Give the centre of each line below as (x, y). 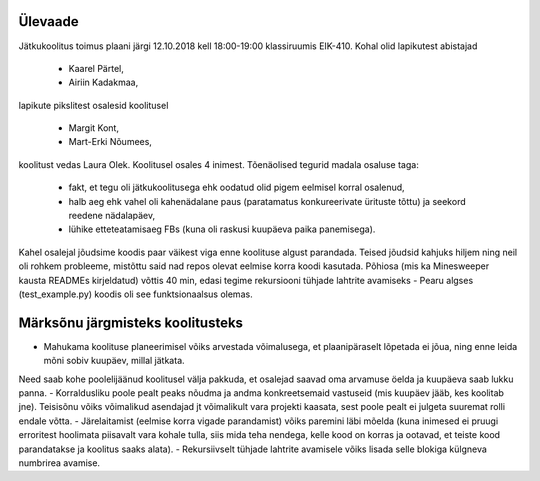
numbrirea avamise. (59, 463)
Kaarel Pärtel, (96, 68)
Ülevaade (48, 21)
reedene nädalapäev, (112, 216)
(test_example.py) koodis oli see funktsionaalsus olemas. (136, 294)
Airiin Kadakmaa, (103, 82)
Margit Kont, (94, 128)
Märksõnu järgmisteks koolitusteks (131, 322)
